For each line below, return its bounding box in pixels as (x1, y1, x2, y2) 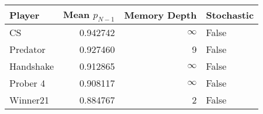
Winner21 (9, 93, 50, 107)
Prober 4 (9, 76, 46, 90)
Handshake (9, 59, 54, 73)
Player (9, 8, 40, 22)
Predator (9, 42, 46, 56)
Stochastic (206, 8, 254, 22)
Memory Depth (124, 8, 197, 22)
